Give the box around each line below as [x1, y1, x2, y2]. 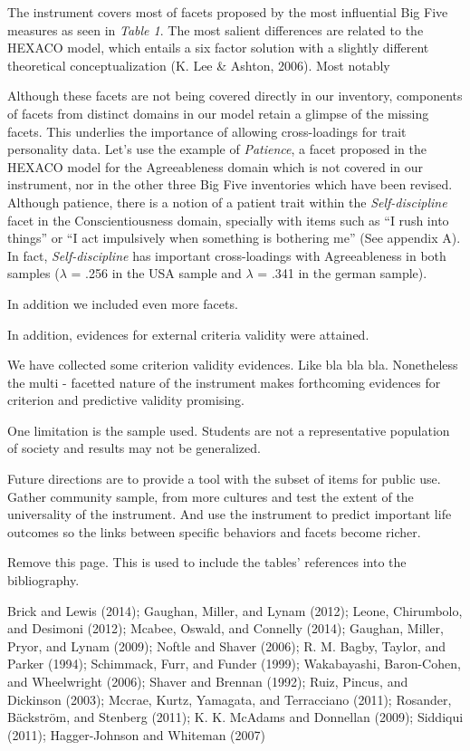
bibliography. [7, 571, 80, 590]
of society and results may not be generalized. [7, 438, 261, 457]
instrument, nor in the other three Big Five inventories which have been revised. [7, 175, 453, 194]
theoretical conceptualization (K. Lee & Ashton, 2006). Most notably [7, 55, 390, 74]
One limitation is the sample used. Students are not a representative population [7, 420, 450, 439]
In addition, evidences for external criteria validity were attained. [7, 324, 369, 343]
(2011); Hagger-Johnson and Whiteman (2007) [7, 725, 265, 744]
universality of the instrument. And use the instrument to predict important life [7, 505, 452, 524]
